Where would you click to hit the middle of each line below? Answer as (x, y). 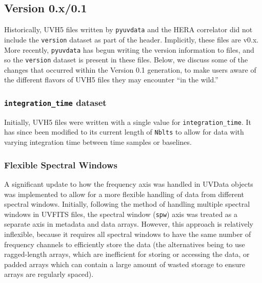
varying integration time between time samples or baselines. (98, 142)
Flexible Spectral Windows (61, 165)
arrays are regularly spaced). (49, 274)
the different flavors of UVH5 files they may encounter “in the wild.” (111, 80)
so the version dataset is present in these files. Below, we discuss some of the (126, 60)
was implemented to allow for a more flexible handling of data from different (124, 194)
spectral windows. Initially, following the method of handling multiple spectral (127, 204)
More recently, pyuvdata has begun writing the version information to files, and (129, 49)
